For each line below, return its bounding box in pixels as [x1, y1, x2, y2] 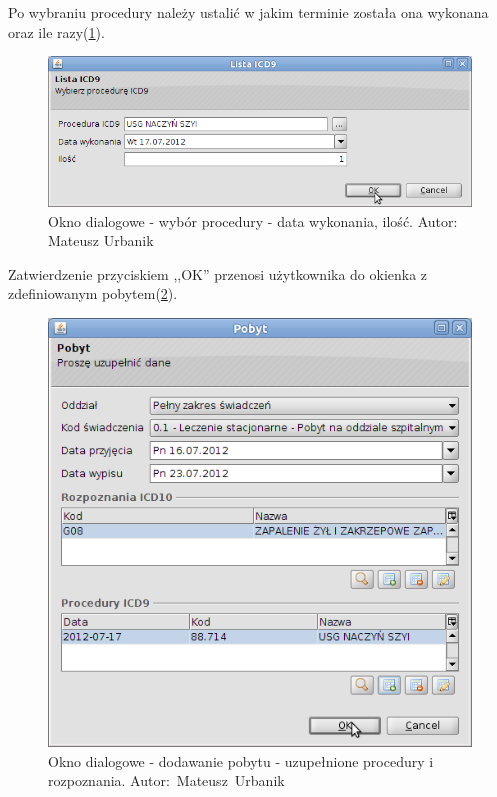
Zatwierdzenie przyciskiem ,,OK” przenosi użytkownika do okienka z [8, 263, 428, 284]
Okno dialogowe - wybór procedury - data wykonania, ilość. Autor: [48, 210, 458, 231]
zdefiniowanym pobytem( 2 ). [8, 283, 178, 304]
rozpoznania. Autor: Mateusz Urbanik [48, 770, 285, 791]
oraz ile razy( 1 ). [8, 21, 105, 42]
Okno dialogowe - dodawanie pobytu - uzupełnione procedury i [48, 750, 434, 771]
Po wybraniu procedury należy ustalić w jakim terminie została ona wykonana [8, 2, 489, 22]
